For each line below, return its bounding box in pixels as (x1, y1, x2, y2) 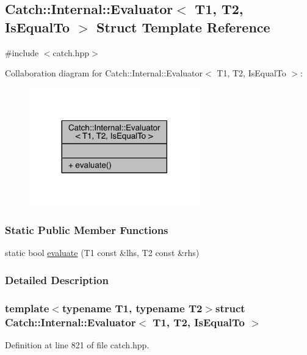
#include (5, 46, 39, 59)
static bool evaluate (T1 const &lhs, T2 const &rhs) (5, 246, 200, 259)
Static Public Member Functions (5, 222, 168, 237)
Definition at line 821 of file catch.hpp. (5, 338, 150, 351)
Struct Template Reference (96, 17, 270, 36)
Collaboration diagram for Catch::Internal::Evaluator (5, 67, 203, 79)
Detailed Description (5, 272, 109, 287)
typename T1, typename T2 (62, 300, 203, 315)
